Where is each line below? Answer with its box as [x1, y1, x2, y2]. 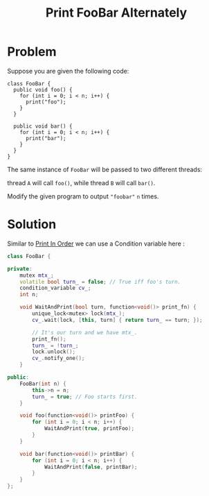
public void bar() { [13, 123, 73, 130]
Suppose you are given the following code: [7, 67, 129, 75]
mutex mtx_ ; [19, 272, 54, 279]
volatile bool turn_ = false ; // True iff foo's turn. [19, 278, 181, 285]
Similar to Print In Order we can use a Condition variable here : [7, 239, 185, 248]
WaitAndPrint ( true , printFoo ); [44, 425, 135, 432]
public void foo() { [13, 86, 73, 93]
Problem [7, 44, 57, 60]
